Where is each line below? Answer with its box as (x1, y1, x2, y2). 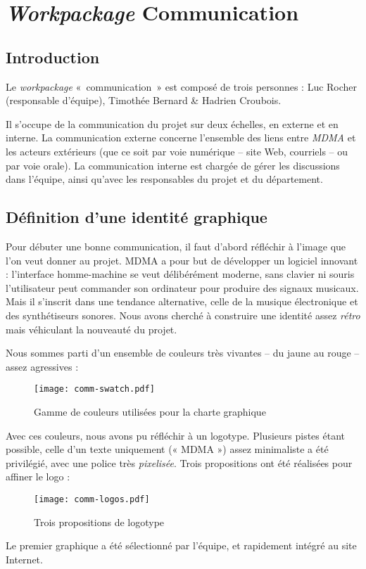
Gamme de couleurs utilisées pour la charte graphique (34, 404, 266, 418)
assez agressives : (6, 359, 79, 373)
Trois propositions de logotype (34, 514, 165, 529)
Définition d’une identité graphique (6, 206, 267, 228)
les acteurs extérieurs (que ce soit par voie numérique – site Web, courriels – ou (6, 143, 348, 158)
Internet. (6, 551, 43, 566)
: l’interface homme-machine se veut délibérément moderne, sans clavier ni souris (6, 267, 355, 281)
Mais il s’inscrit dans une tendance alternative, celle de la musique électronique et (6, 294, 358, 309)
